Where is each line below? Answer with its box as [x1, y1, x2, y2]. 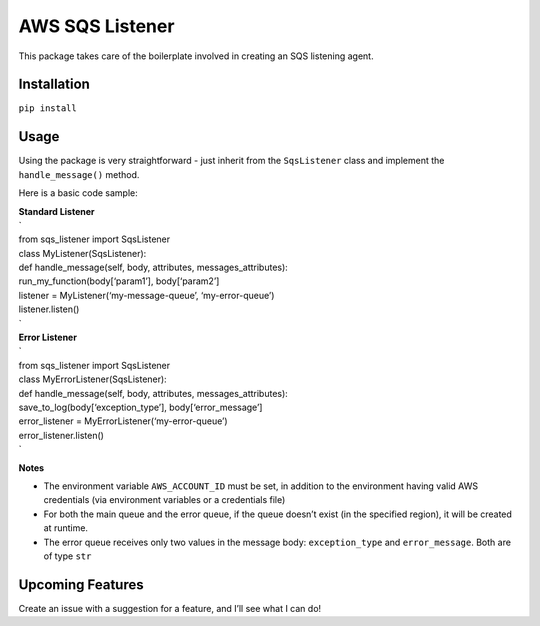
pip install [18, 103, 77, 114]
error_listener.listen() [18, 429, 105, 441]
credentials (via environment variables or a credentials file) [43, 494, 286, 506]
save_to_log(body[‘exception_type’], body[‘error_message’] [18, 401, 263, 413]
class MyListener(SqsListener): [18, 247, 147, 259]
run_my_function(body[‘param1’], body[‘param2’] [18, 275, 220, 287]
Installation [18, 76, 90, 93]
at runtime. [43, 522, 89, 534]
